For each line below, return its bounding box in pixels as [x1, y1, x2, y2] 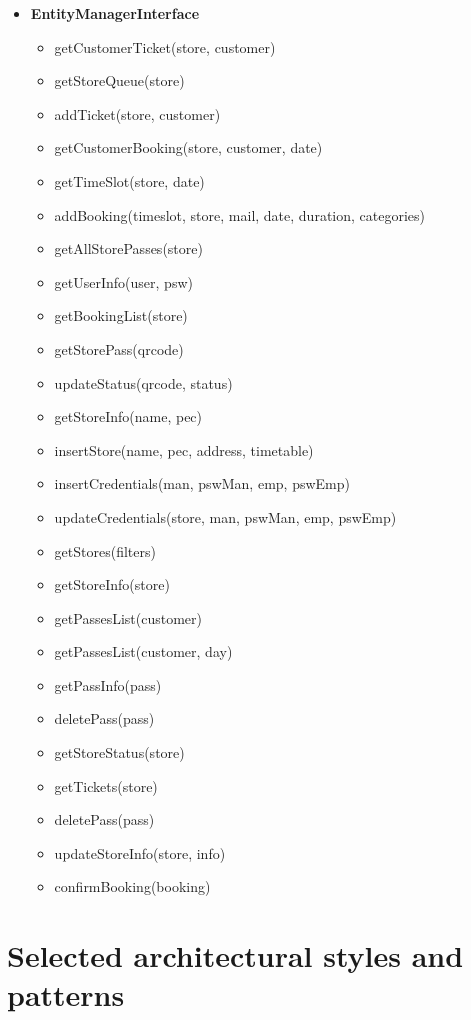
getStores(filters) [54, 540, 156, 561]
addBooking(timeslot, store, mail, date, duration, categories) [54, 204, 425, 225]
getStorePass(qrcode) [54, 338, 184, 359]
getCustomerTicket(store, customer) [54, 36, 276, 57]
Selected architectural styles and [7, 935, 464, 976]
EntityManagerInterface [30, 3, 200, 23]
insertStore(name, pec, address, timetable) [54, 439, 314, 460]
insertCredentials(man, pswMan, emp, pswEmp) [54, 473, 350, 494]
